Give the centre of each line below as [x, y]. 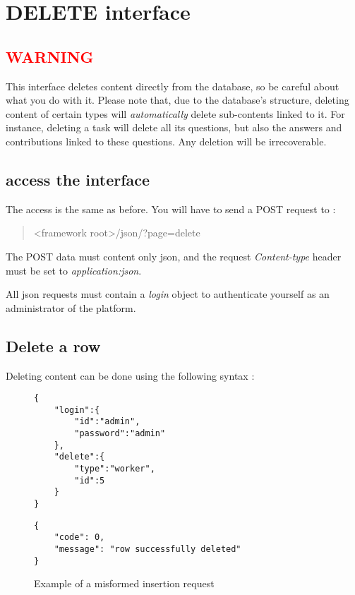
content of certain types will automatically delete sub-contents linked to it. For [175, 113]
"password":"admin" [120, 434]
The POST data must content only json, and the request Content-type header [174, 256]
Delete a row [53, 345]
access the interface [78, 179]
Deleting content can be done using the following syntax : [130, 375]
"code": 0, [79, 537]
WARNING [50, 56]
